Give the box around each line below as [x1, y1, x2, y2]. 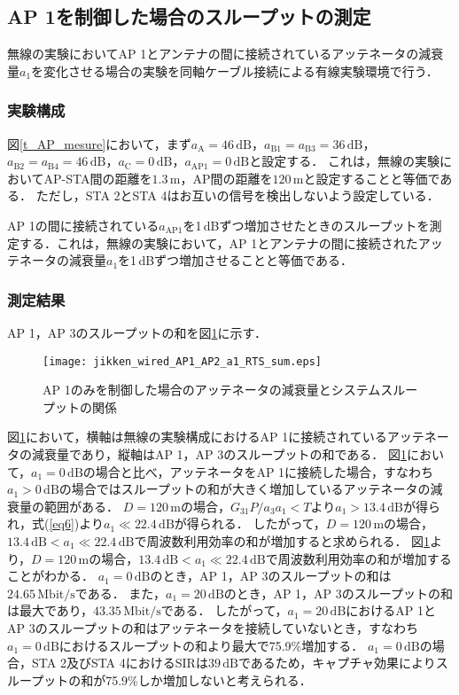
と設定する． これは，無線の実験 [249, 152, 440, 170]
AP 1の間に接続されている [7, 215, 159, 234]
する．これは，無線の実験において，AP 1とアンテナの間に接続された [19, 233, 418, 252]
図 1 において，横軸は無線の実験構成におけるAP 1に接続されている [7, 427, 387, 446]
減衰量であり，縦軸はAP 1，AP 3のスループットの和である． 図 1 [31, 445, 407, 464]
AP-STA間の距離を [43, 168, 152, 187]
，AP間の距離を [180, 168, 273, 187]
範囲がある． [43, 496, 119, 515]
